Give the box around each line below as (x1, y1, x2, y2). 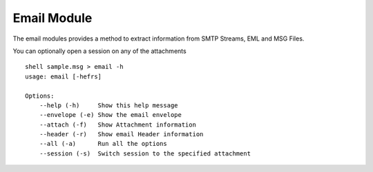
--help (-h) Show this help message (39, 101, 179, 109)
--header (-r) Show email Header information (39, 131, 204, 138)
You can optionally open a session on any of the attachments (12, 47, 186, 55)
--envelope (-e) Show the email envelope (39, 111, 182, 119)
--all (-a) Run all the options (39, 140, 167, 148)
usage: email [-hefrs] (25, 72, 102, 80)
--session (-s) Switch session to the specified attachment (39, 149, 251, 158)
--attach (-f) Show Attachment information (39, 120, 197, 129)
